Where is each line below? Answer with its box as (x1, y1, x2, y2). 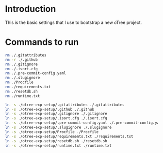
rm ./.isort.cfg (5, 66, 38, 71)
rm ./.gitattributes (5, 53, 47, 57)
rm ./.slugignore (5, 76, 40, 80)
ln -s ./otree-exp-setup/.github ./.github (5, 107, 95, 112)
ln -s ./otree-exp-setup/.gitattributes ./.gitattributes (5, 102, 125, 107)
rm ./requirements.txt (5, 84, 51, 89)
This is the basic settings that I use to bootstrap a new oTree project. (5, 19, 142, 25)
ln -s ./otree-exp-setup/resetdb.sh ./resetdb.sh (5, 138, 108, 143)
